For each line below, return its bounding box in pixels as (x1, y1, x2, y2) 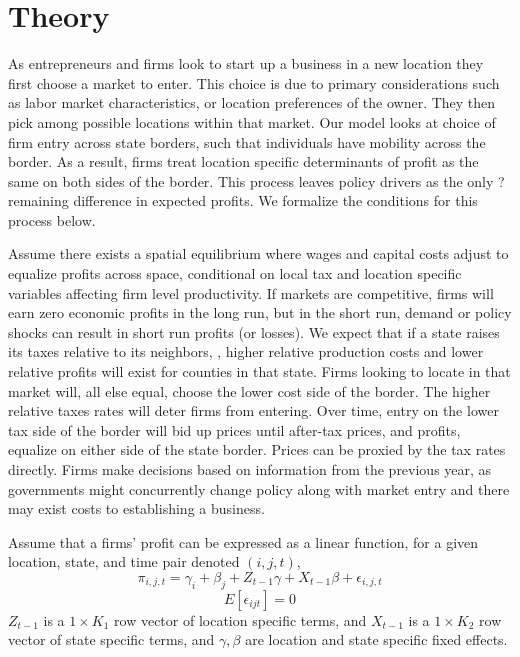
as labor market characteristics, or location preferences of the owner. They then (8, 92, 496, 113)
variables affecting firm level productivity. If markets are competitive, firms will (8, 282, 494, 303)
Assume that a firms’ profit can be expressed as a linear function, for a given (8, 531, 479, 552)
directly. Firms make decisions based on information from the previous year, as (8, 459, 492, 479)
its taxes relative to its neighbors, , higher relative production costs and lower (8, 341, 484, 362)
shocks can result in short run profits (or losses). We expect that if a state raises (8, 321, 500, 342)
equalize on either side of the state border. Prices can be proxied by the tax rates (8, 439, 506, 460)
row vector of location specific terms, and (114, 609, 367, 630)
